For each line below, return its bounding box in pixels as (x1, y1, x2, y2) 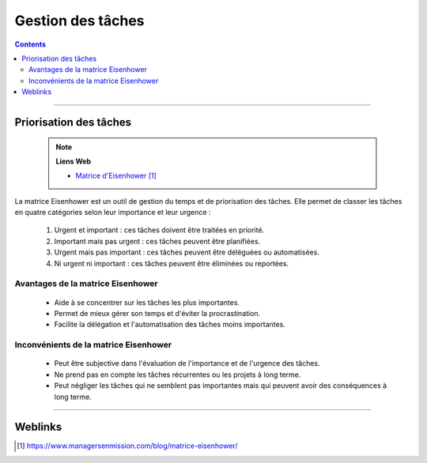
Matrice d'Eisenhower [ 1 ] (75, 171, 157, 181)
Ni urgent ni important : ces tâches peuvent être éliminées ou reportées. (54, 258, 289, 268)
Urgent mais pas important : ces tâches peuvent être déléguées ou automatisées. (54, 247, 319, 257)
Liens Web (55, 156, 91, 166)
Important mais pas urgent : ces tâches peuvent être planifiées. (54, 236, 261, 246)
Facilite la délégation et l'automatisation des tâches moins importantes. (54, 320, 286, 329)
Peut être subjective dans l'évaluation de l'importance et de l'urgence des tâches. (54, 359, 320, 368)
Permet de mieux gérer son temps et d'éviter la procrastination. (54, 308, 261, 318)
